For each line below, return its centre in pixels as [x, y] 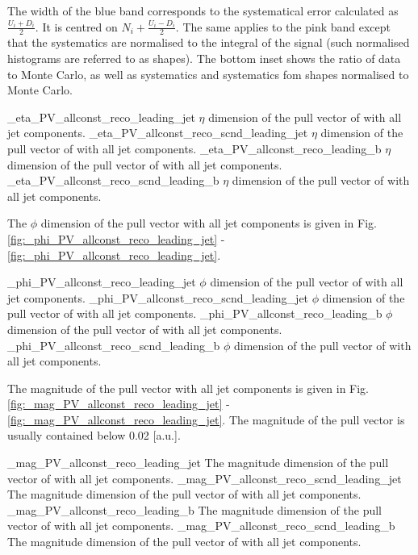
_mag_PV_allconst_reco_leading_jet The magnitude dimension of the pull [198, 463]
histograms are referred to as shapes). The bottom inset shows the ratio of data [204, 58]
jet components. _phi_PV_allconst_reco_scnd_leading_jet [158, 297]
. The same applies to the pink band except [283, 26]
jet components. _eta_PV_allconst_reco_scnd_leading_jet [158, 133]
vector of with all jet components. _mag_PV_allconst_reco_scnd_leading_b [201, 526]
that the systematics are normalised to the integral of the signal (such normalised [209, 42]
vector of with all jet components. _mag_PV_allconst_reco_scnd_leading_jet [205, 478]
